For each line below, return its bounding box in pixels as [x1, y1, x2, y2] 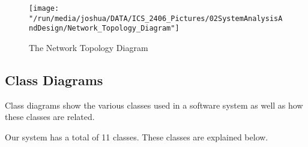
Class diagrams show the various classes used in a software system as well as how [5, 98, 303, 111]
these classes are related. [5, 110, 95, 123]
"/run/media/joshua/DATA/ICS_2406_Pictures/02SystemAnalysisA [29, 14, 283, 23]
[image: [29, 4, 59, 13]
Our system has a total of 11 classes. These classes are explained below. [5, 130, 268, 143]
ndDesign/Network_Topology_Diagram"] [29, 24, 180, 33]
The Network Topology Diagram [29, 41, 148, 53]
